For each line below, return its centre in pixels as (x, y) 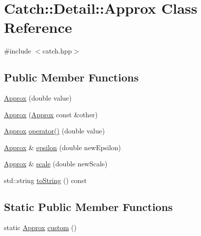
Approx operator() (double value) (55, 131)
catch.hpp (57, 51)
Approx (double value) (38, 98)
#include (18, 51)
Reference (38, 27)
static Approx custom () (40, 227)
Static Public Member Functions (88, 207)
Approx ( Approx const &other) (51, 114)
